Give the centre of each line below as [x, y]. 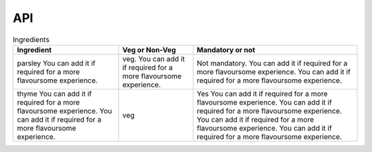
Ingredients [31, 39]
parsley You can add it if [56, 63]
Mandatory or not [226, 50]
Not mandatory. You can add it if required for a [272, 63]
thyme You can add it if [54, 94]
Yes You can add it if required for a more [262, 94]
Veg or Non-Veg [149, 50]
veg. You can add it [154, 58]
